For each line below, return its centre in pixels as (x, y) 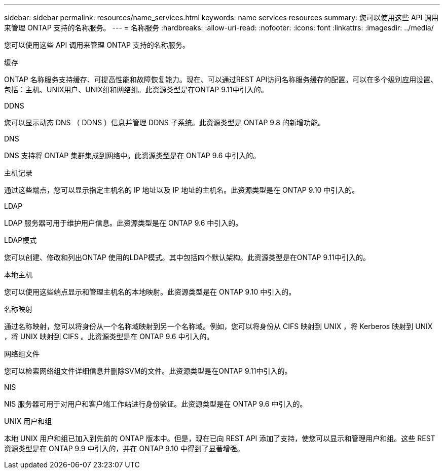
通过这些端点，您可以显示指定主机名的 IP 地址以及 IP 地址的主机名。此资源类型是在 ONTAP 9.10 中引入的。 (182, 190)
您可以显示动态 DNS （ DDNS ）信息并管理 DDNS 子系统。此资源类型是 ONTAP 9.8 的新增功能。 (164, 122)
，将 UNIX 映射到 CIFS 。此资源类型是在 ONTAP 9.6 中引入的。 (109, 336)
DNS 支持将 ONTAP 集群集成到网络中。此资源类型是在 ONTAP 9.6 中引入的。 (132, 155)
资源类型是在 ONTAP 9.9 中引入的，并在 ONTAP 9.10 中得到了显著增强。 (124, 448)
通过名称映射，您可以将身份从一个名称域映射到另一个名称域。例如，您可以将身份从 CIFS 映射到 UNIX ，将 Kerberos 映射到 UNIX (218, 326)
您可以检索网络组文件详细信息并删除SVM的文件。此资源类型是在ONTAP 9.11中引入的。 (148, 371)
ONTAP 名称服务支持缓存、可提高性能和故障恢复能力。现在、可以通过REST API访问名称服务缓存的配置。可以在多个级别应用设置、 (221, 79)
